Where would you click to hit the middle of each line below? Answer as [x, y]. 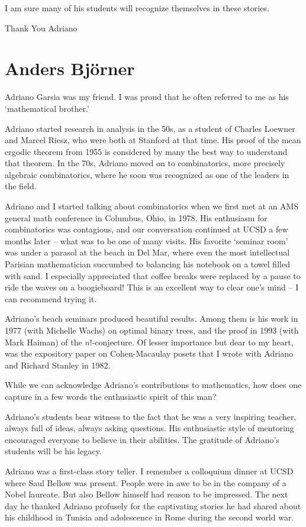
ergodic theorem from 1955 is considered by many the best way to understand [146, 151]
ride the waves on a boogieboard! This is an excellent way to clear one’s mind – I [152, 287]
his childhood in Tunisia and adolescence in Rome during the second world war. [149, 517]
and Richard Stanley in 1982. [58, 365]
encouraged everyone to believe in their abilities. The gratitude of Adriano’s [142, 439]
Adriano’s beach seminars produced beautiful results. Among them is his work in [152, 319]
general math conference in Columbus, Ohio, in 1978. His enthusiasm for [136, 217]
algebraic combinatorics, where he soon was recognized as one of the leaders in [147, 174]
